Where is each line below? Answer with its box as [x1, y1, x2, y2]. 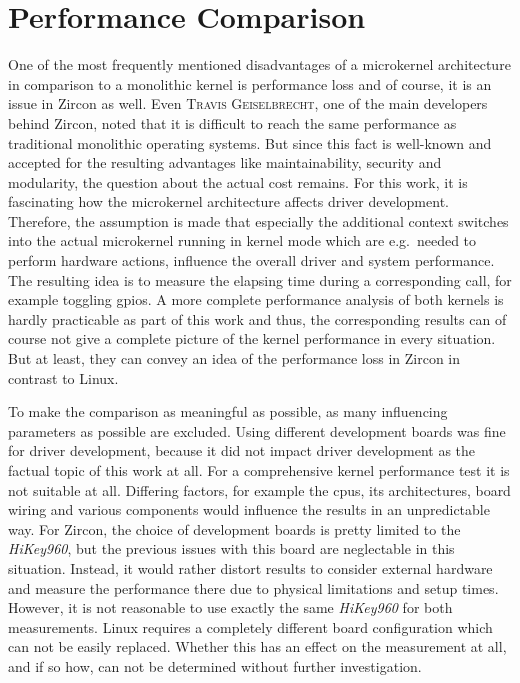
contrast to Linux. [8, 367, 119, 388]
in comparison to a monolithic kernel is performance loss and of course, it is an [8, 73, 492, 94]
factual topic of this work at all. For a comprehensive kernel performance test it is [8, 460, 510, 480]
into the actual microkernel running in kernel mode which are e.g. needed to [8, 230, 477, 251]
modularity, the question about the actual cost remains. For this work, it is [8, 171, 468, 192]
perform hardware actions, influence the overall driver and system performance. [8, 250, 495, 271]
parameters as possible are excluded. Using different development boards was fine [8, 420, 506, 441]
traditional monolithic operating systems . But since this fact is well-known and [8, 132, 492, 153]
